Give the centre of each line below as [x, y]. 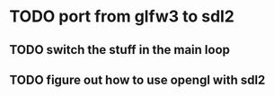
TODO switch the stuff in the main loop [120, 50]
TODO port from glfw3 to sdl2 [122, 17]
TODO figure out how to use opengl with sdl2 [137, 79]
